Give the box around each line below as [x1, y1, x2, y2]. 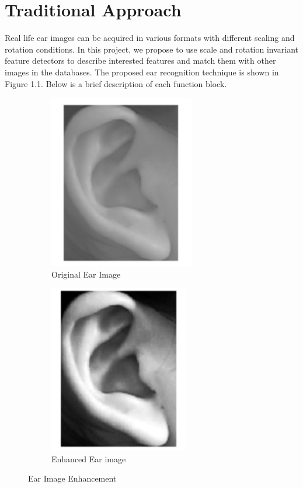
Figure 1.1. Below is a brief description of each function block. [5, 77, 227, 89]
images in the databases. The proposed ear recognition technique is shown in [5, 65, 279, 78]
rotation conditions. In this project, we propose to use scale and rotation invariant [5, 43, 299, 55]
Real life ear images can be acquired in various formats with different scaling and [5, 32, 295, 44]
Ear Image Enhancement [28, 472, 117, 484]
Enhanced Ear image [51, 452, 126, 465]
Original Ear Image [51, 268, 121, 280]
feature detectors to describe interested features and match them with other [5, 54, 276, 67]
